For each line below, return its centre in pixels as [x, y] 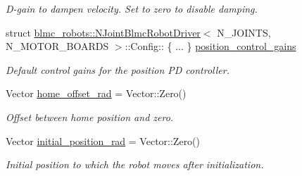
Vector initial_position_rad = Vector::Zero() [103, 140]
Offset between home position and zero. [90, 117]
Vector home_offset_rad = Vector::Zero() [96, 93]
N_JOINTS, [244, 32]
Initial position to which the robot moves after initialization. [135, 164]
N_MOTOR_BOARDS [57, 46]
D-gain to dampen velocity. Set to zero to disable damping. [132, 8]
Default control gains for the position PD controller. [118, 69]
